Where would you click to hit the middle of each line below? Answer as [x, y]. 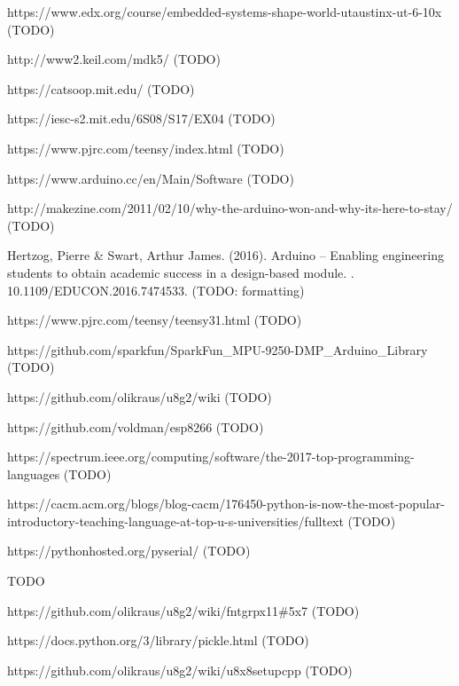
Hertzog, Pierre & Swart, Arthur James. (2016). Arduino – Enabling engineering [226, 255]
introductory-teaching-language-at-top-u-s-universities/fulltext [175, 520]
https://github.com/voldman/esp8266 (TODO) [136, 426]
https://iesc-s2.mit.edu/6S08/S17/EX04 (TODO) [141, 118]
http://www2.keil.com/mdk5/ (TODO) [114, 59]
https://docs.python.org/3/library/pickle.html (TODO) [158, 640]
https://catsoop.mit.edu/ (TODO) [101, 88]
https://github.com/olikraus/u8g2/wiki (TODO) [140, 396]
